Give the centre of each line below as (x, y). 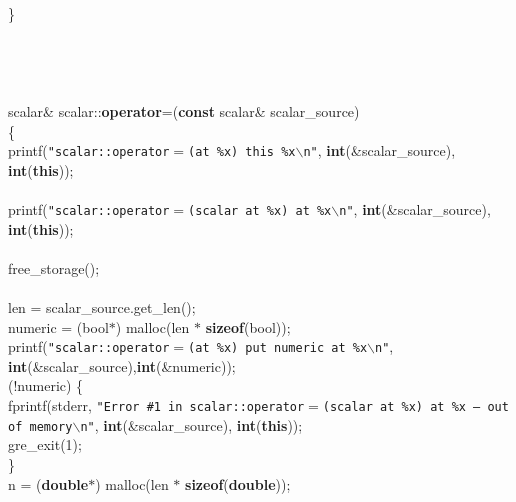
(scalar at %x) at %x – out (415, 407)
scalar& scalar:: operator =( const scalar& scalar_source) (184, 110)
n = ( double (48, 483)
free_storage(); (54, 267)
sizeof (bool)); (248, 326)
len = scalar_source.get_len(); (102, 307)
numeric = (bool (58, 326)
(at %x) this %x (242, 152)
